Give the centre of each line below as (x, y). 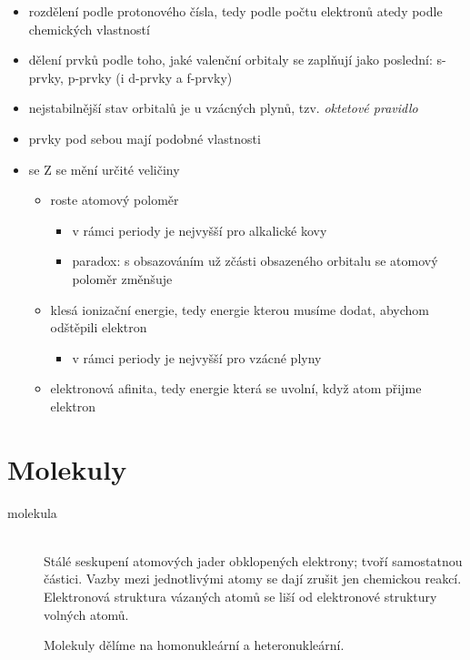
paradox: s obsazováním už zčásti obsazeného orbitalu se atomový (255, 261)
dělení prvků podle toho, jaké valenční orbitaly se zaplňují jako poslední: (230, 60)
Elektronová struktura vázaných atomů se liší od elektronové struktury (240, 596)
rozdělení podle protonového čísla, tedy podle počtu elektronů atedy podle (235, 11)
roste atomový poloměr (115, 200)
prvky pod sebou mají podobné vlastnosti (145, 138)
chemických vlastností (89, 29)
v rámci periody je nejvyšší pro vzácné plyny (197, 357)
